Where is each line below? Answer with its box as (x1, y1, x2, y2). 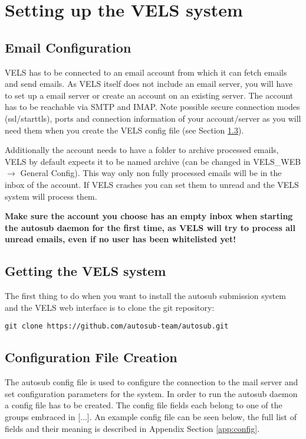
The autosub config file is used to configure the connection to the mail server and (5, 376, 298, 388)
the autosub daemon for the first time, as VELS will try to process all (5, 221, 295, 233)
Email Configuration (5, 38, 131, 56)
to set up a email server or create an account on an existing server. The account (5, 89, 294, 101)
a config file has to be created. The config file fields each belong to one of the (5, 399, 282, 411)
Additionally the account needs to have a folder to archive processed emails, (5, 144, 279, 156)
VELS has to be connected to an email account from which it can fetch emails (5, 66, 287, 78)
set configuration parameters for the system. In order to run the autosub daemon (5, 387, 298, 399)
